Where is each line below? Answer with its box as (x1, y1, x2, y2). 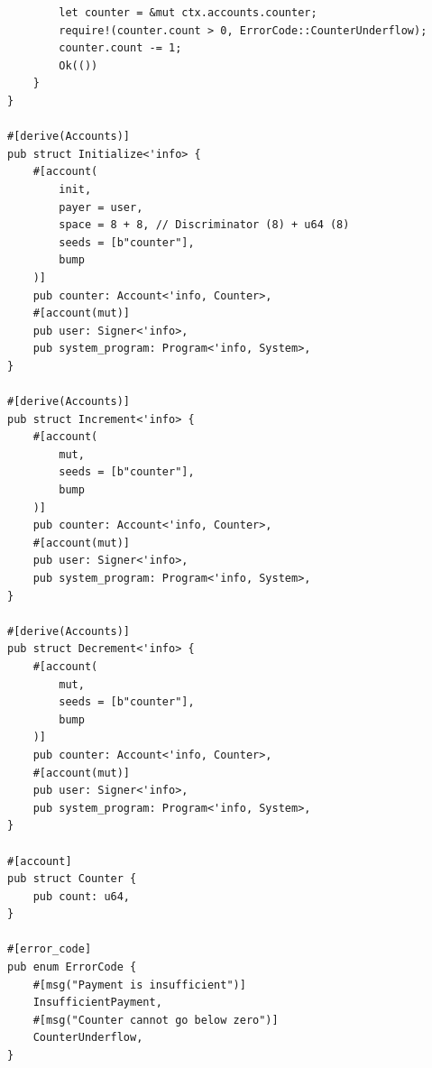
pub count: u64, (32, 889, 131, 903)
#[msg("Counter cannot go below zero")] (32, 1013, 279, 1027)
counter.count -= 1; (59, 41, 182, 55)
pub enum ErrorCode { (7, 961, 137, 974)
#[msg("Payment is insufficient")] (32, 978, 246, 991)
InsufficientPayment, (32, 996, 162, 1009)
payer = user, (59, 200, 143, 214)
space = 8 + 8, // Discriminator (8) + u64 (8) (59, 218, 350, 232)
